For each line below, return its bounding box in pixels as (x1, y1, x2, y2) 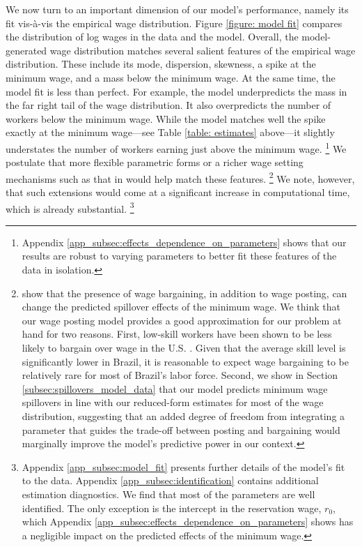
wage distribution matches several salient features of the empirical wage (49, 43, 356, 57)
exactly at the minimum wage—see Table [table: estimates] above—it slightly (6, 125, 335, 140)
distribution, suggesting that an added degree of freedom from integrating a (22, 409, 345, 423)
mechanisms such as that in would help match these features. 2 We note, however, (6, 169, 355, 186)
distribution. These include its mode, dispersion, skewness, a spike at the (6, 57, 316, 71)
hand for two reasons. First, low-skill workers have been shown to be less (22, 327, 332, 341)
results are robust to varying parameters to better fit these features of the (22, 248, 337, 263)
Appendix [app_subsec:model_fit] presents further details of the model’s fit (22, 459, 345, 474)
